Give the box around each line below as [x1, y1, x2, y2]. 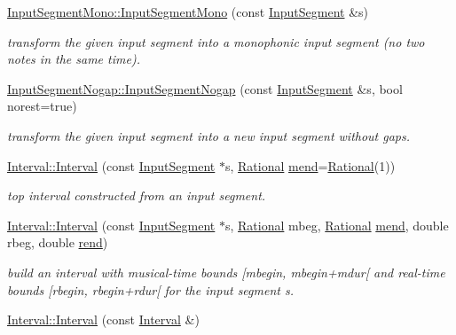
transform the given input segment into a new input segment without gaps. [7, 126, 411, 144]
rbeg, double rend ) [7, 233, 108, 252]
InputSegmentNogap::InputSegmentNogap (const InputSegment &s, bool [7, 79, 403, 97]
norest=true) [7, 97, 77, 115]
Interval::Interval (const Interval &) [7, 310, 200, 329]
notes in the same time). [7, 50, 140, 68]
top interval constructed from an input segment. [7, 186, 266, 205]
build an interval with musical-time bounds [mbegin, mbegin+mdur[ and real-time [7, 262, 445, 281]
